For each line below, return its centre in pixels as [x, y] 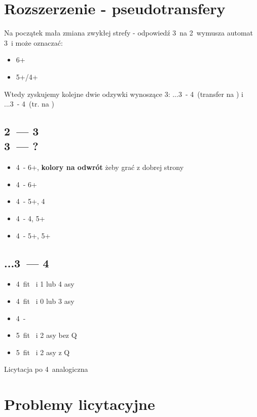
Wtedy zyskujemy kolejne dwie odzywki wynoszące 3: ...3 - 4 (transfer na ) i [124, 94]
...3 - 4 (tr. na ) [29, 104]
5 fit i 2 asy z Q [43, 352]
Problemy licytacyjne [80, 404]
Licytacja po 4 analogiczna [46, 369]
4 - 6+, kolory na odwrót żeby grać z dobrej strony [100, 167]
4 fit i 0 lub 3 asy [45, 301]
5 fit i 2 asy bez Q [46, 335]
